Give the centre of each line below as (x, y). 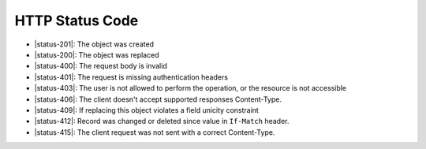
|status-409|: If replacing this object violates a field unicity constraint (147, 110)
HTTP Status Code (77, 20)
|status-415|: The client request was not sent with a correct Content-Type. (155, 132)
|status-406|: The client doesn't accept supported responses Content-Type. (158, 99)
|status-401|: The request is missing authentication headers (131, 77)
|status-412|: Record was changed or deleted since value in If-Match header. (162, 121)
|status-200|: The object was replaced (97, 54)
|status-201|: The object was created (94, 44)
